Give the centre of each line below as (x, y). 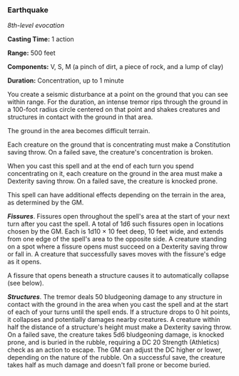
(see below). (26, 283)
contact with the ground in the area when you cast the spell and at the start (118, 305)
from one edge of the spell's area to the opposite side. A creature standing (117, 239)
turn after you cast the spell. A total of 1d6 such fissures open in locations (116, 224)
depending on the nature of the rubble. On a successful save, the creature (116, 357)
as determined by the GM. (46, 203)
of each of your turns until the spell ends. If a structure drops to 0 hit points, (119, 312)
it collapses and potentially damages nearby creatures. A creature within (114, 320)
